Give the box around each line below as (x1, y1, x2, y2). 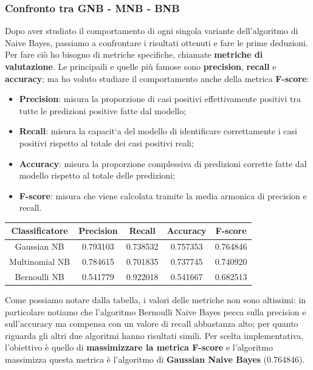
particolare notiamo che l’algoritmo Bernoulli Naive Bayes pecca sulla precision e (5, 305, 306, 318)
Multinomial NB (9, 255, 71, 268)
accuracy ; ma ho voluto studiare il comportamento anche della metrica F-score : (5, 72, 309, 84)
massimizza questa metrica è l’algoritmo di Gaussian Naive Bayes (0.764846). (5, 353, 305, 366)
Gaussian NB (15, 240, 64, 253)
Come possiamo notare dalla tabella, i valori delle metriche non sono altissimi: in (5, 293, 306, 306)
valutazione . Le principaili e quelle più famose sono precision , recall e (5, 60, 277, 72)
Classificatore (11, 224, 68, 237)
